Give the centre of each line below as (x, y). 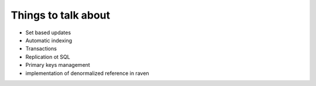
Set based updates (48, 33)
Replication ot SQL (48, 57)
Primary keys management (58, 65)
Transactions (41, 49)
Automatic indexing (49, 40)
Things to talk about (61, 15)
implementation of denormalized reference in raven (87, 73)
